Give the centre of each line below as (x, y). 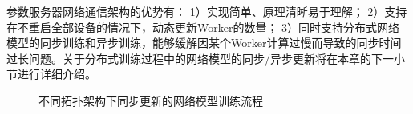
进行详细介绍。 (57, 74)
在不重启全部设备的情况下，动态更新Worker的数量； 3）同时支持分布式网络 (203, 27)
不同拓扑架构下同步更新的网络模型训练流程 (151, 100)
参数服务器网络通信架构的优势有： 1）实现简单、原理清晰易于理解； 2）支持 (207, 11)
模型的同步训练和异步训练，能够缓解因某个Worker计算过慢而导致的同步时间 (204, 43)
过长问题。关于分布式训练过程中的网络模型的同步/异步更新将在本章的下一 (200, 58)
